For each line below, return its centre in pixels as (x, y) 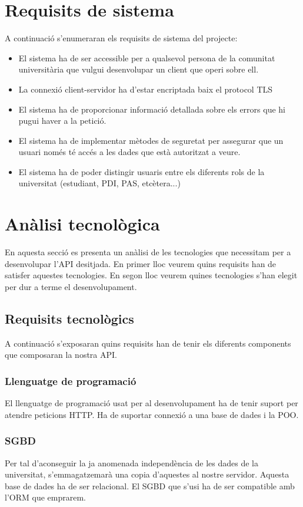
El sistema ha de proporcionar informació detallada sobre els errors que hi (152, 109)
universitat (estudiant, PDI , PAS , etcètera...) (99, 183)
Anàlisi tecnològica (82, 224)
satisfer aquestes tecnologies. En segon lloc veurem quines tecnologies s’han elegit (151, 275)
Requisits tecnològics (69, 318)
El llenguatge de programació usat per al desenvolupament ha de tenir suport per (151, 403)
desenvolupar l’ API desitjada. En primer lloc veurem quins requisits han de (141, 263)
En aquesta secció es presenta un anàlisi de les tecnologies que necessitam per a (148, 252)
